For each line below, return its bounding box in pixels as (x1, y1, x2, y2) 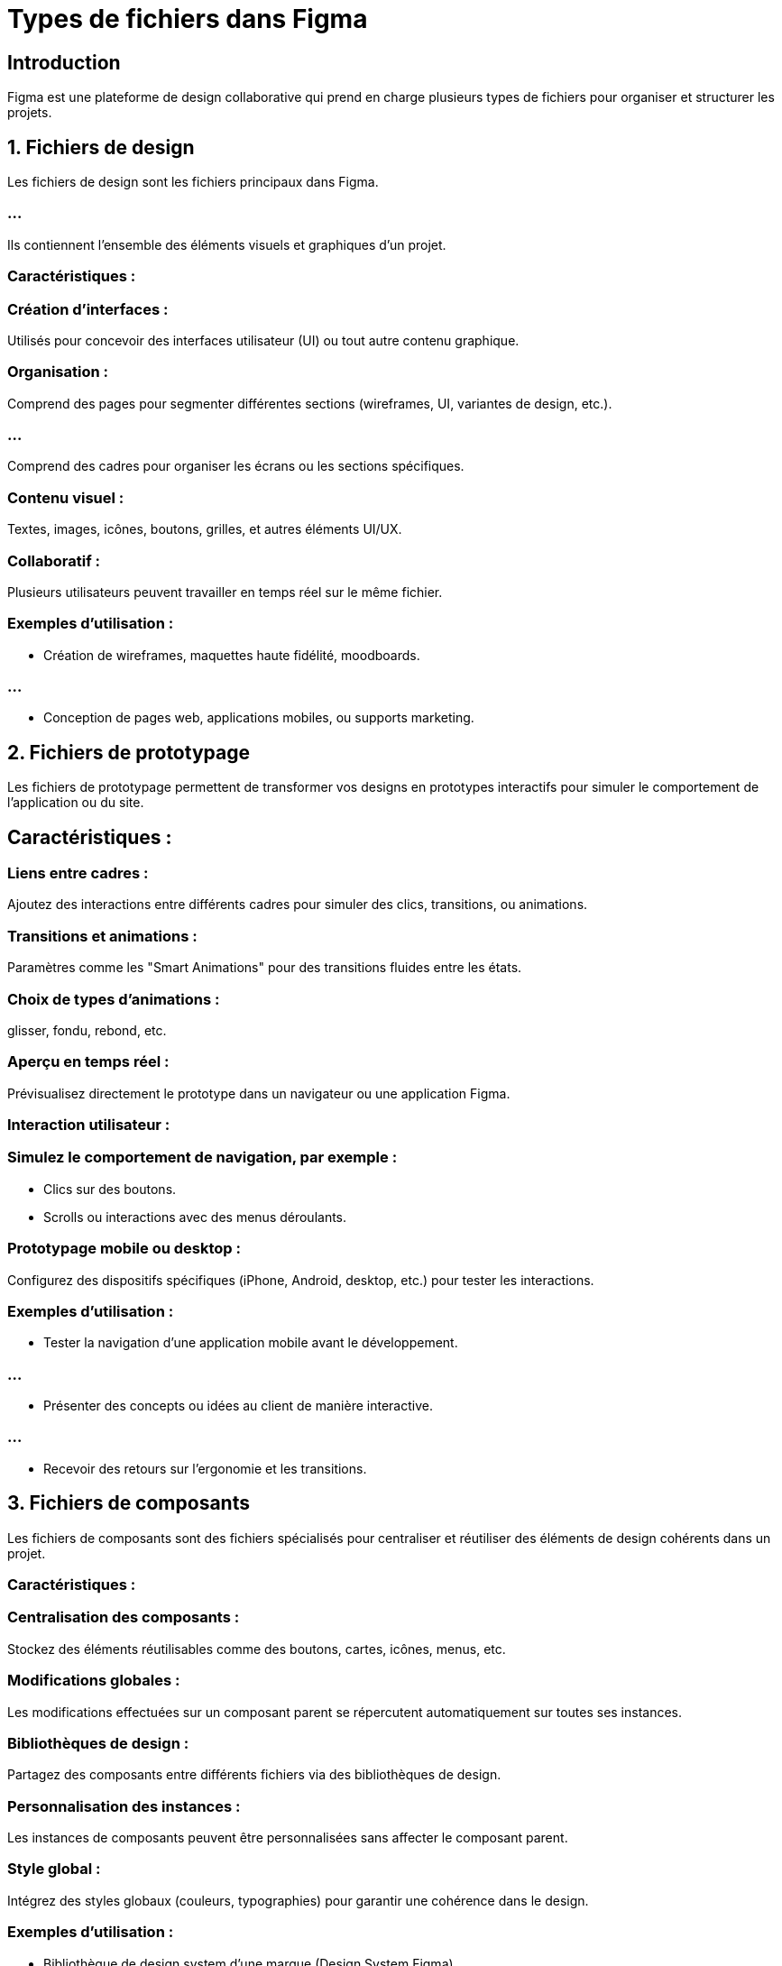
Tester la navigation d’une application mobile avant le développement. (43, 1335, 458, 1351)
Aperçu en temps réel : (7, 1052, 170, 1071)
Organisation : (7, 363, 108, 381)
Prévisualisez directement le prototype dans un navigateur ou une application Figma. (7, 1085, 511, 1101)
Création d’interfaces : (7, 299, 169, 318)
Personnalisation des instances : (7, 1796, 241, 1815)
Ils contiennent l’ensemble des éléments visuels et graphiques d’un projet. (7, 236, 446, 253)
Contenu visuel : (7, 488, 124, 507)
